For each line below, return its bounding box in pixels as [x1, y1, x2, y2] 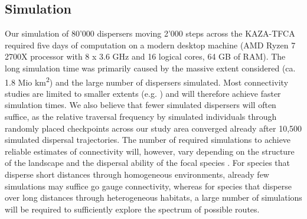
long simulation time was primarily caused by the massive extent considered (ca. [5, 61, 296, 74]
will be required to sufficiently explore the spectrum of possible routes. [5, 202, 260, 215]
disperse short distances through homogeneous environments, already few [5, 168, 269, 180]
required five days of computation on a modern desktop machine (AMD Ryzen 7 [5, 38, 296, 51]
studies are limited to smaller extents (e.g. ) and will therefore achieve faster [5, 87, 281, 99]
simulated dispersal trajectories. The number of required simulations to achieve [5, 133, 291, 146]
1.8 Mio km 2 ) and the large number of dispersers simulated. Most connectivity [5, 74, 289, 88]
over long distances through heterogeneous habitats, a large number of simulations [5, 191, 302, 204]
